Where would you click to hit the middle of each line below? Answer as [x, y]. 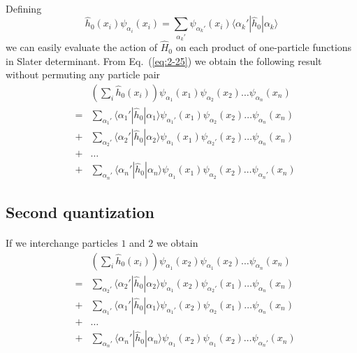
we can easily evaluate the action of [82, 47]
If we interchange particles [62, 243]
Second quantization [80, 212]
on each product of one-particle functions [264, 47]
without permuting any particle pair [83, 74]
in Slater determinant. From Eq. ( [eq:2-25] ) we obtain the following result [164, 60]
